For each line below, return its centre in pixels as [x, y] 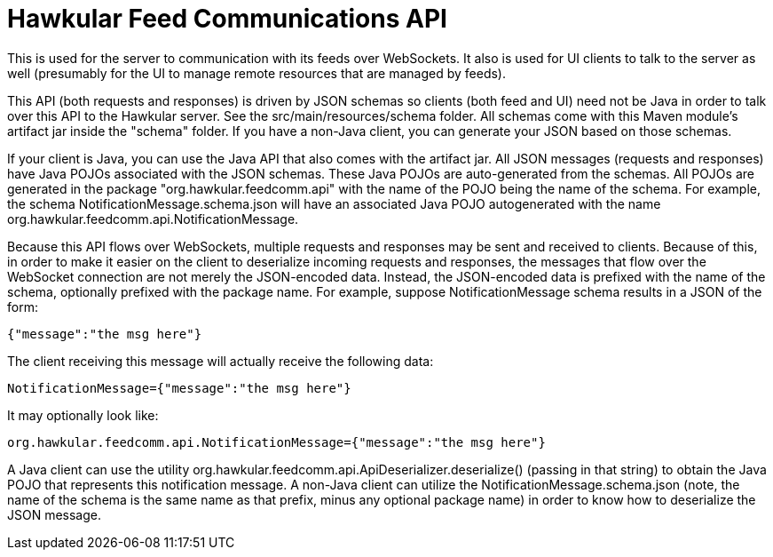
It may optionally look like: [83, 415]
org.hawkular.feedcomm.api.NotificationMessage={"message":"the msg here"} [276, 442]
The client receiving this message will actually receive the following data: [221, 361]
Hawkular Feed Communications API [227, 19]
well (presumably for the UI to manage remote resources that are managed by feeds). [257, 73]
